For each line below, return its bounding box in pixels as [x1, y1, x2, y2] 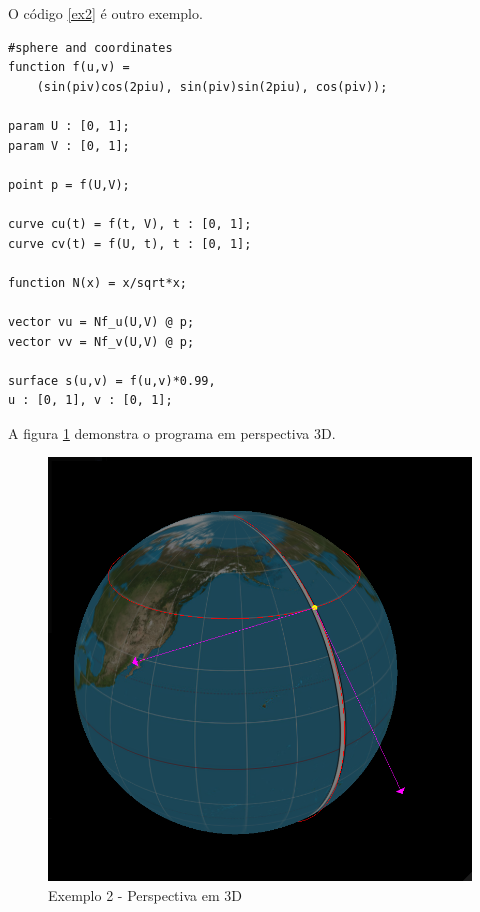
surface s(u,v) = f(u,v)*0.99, [8, 373, 216, 388]
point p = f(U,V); [8, 177, 130, 192]
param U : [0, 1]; [8, 118, 130, 133]
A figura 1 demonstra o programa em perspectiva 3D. [8, 422, 336, 443]
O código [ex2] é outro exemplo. [8, 3, 203, 23]
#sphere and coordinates [8, 40, 173, 55]
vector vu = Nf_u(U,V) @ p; [8, 314, 195, 329]
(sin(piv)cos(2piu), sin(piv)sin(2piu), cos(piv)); [36, 79, 388, 94]
